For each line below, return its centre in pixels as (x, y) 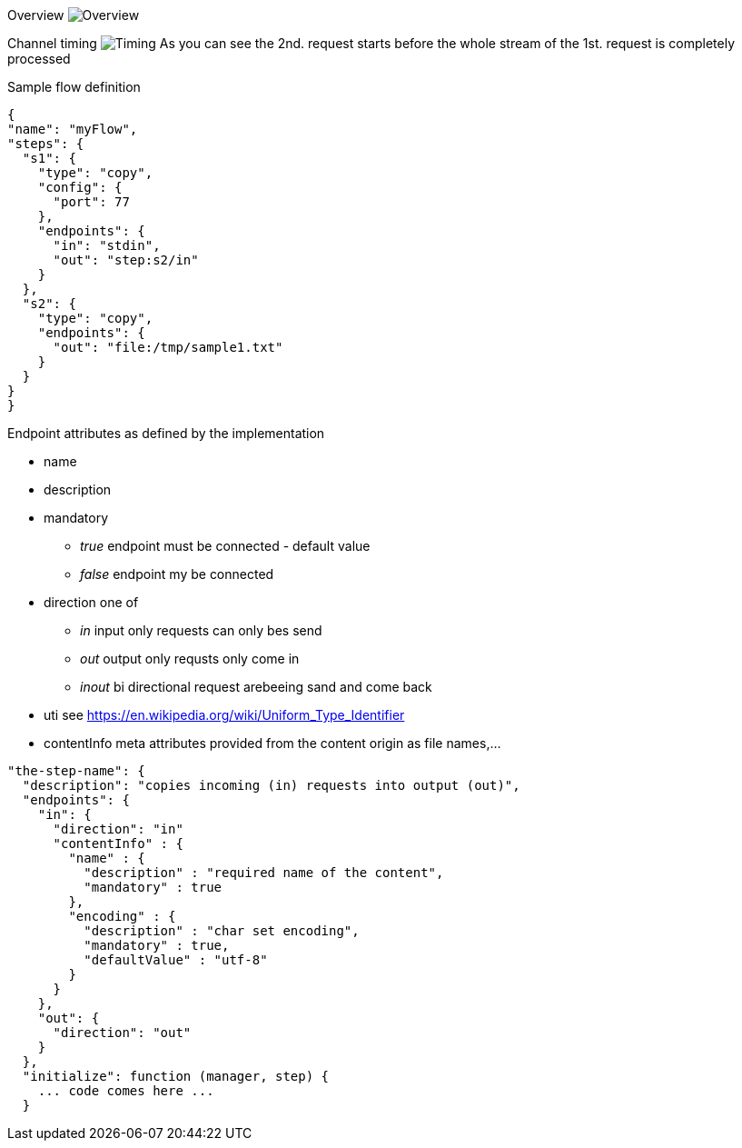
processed (39, 59)
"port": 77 (91, 202)
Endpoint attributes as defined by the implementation (166, 433)
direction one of (91, 602)
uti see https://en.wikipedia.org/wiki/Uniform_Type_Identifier (224, 715)
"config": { (80, 187)
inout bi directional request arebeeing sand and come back (256, 687)
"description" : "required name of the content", (264, 873)
